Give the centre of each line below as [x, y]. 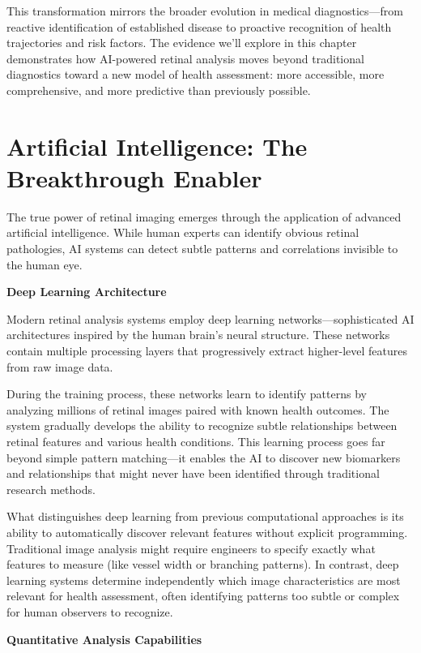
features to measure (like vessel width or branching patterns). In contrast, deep [203, 564]
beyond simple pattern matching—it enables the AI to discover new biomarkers [204, 457]
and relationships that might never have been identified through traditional [193, 473]
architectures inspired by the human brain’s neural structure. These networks [198, 335]
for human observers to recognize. [90, 611]
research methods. [51, 489]
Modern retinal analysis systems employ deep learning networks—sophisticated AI [210, 318]
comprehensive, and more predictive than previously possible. [159, 90]
